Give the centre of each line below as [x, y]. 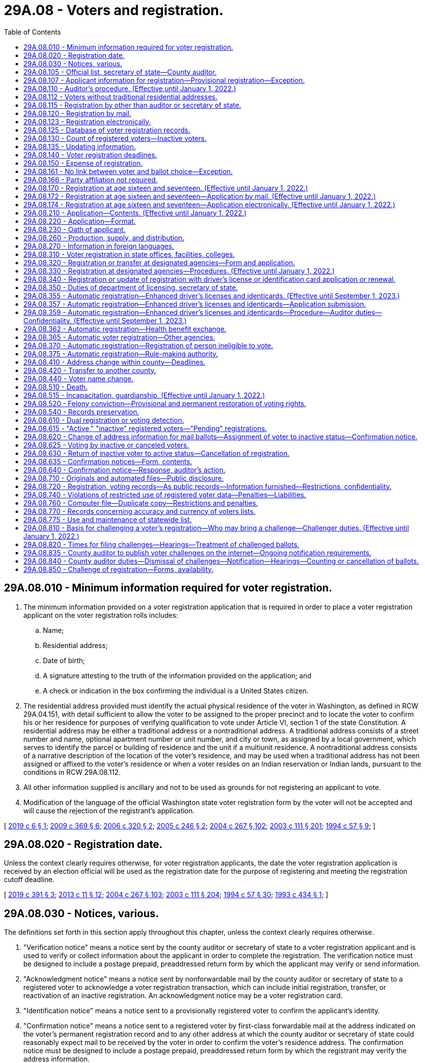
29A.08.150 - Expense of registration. [83, 163]
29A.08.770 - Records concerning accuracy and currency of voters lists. [139, 511]
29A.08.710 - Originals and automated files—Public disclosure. [124, 478]
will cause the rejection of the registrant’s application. [109, 810]
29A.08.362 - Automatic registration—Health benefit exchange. [125, 329]
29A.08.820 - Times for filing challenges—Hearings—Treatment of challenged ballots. [161, 544]
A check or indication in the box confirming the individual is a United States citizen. [176, 690]
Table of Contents [33, 32]
